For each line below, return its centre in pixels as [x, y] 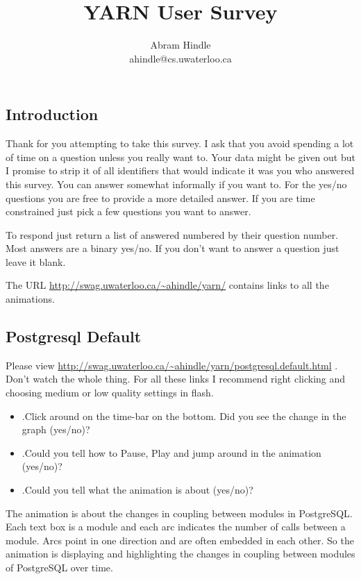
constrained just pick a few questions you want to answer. [128, 211]
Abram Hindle [180, 45]
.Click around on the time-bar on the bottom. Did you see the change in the [184, 416]
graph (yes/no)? [56, 429]
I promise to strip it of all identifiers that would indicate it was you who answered [180, 170]
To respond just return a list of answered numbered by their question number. [172, 234]
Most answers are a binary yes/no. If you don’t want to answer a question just [173, 248]
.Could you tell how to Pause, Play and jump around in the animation [171, 452]
